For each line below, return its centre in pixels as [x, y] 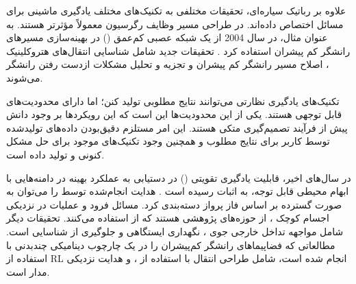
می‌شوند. [25, 77]
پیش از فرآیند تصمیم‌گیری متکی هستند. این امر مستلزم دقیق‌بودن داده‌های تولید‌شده [177, 127]
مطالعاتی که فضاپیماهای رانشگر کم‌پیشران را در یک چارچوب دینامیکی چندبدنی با [171, 245]
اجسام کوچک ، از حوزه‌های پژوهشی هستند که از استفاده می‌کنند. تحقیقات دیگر [168, 218]
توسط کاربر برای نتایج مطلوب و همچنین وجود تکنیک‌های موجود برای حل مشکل [168, 141]
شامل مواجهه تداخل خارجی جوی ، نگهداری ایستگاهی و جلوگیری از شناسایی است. [175, 231]
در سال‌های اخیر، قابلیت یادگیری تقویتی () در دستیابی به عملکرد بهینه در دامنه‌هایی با [179, 177]
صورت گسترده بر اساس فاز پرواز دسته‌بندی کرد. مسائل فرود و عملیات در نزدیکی [174, 204]
